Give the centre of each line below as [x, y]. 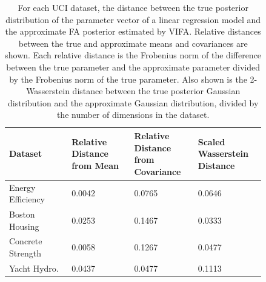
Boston [22, 214]
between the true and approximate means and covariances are [133, 43]
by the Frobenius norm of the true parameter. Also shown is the [128, 79]
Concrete [26, 241]
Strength [25, 253]
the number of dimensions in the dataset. [133, 115]
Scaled [211, 141]
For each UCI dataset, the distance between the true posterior [133, 7]
